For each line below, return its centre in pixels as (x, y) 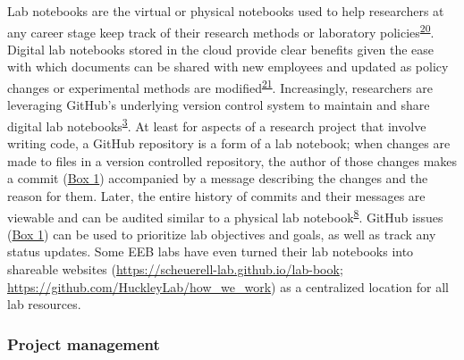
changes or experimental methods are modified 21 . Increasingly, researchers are (220, 86)
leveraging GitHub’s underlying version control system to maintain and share (219, 105)
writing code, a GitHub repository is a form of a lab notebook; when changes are (229, 143)
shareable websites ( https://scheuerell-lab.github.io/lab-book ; (175, 268)
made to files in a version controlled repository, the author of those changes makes (232, 160)
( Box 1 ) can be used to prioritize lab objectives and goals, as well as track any (222, 234)
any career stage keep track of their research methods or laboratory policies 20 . (221, 30)
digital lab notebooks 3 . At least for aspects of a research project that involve (217, 124)
